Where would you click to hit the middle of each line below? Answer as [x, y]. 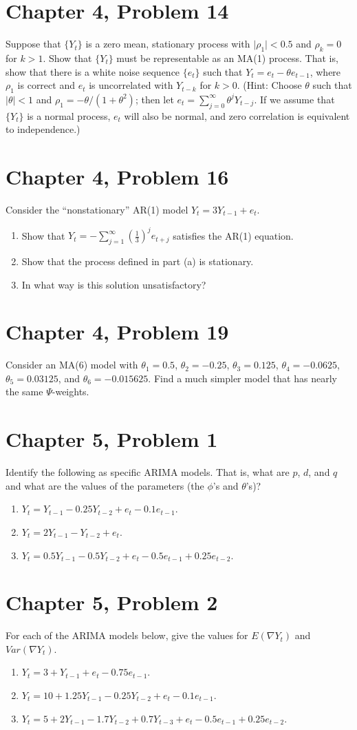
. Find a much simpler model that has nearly [242, 378]
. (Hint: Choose [269, 85]
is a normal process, [69, 115]
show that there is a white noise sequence [93, 71]
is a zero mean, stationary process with [168, 44]
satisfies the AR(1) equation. [233, 235]
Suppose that [33, 44]
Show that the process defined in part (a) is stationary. [138, 261]
